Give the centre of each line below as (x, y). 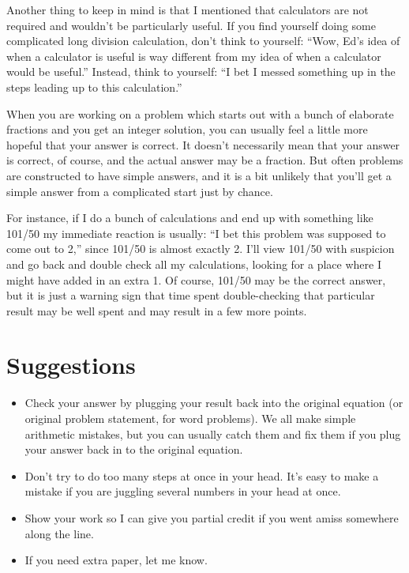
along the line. (59, 533)
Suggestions (71, 365)
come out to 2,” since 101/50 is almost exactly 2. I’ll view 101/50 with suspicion (201, 249)
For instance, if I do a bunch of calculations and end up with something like (190, 218)
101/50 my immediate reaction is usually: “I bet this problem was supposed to (196, 233)
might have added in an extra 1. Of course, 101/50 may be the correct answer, (196, 279)
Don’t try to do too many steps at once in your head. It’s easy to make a (202, 475)
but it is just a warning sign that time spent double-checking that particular (191, 295)
